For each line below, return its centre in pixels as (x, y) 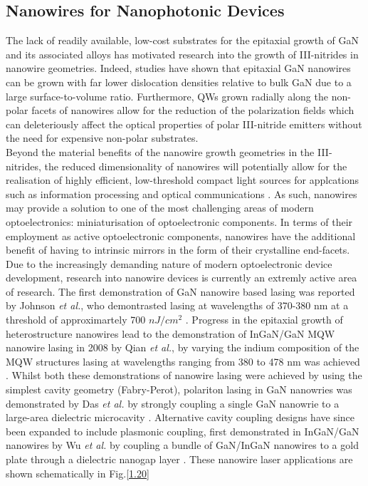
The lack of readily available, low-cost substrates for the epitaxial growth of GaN (182, 40)
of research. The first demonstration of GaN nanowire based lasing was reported (180, 291)
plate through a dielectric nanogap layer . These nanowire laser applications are (179, 459)
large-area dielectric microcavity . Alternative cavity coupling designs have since (180, 417)
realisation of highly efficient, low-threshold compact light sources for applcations (182, 180)
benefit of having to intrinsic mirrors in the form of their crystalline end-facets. (178, 250)
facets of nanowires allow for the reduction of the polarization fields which (193, 110)
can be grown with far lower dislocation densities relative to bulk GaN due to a (179, 82)
